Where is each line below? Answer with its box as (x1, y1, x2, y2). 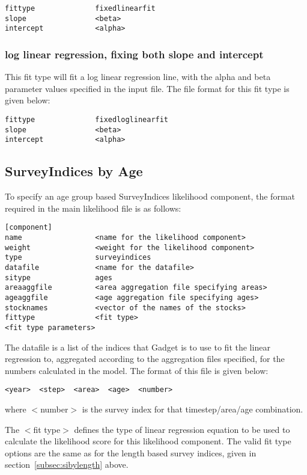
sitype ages (5, 273, 112, 282)
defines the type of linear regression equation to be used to (74, 423, 290, 435)
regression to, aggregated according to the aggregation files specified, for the (5, 352, 285, 365)
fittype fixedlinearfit (5, 4, 156, 13)
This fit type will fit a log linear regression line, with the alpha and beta (5, 70, 271, 83)
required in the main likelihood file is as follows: (5, 201, 181, 214)
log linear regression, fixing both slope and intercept (5, 46, 264, 61)
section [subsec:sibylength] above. (5, 458, 129, 471)
